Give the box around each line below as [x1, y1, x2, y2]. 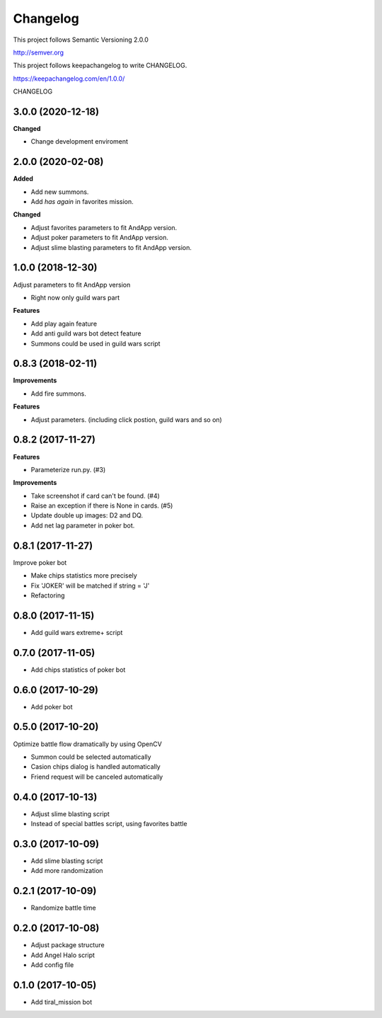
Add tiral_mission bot [30, 997, 93, 1006]
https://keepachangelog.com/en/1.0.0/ [13, 74, 125, 83]
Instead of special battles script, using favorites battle [30, 820, 187, 828]
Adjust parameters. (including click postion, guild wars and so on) [30, 415, 222, 424]
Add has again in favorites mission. [30, 198, 134, 206]
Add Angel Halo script [30, 951, 95, 959]
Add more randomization [30, 867, 103, 875]
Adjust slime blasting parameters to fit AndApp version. [30, 243, 192, 251]
